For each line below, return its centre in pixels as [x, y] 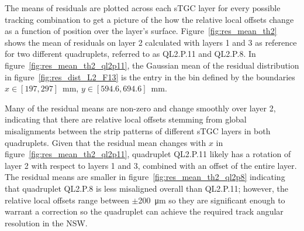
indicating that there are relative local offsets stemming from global [126, 119]
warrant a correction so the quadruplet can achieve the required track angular [144, 211]
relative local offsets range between [67, 200]
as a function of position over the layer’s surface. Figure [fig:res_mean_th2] [141, 31]
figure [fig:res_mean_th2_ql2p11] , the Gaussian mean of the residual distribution [152, 65]
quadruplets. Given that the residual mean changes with [106, 142]
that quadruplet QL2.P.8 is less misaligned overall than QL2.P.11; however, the [147, 188]
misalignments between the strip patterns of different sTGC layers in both [138, 130]
